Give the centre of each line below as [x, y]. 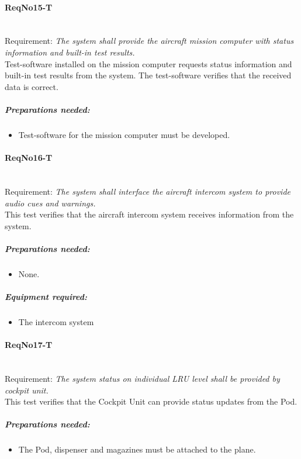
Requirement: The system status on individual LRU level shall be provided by [142, 378]
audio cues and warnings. [50, 203]
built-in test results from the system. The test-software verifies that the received [148, 75]
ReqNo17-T [29, 345]
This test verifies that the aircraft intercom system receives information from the [149, 214]
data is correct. [32, 86]
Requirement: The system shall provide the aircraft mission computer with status [149, 41]
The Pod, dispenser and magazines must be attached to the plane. [137, 449]
